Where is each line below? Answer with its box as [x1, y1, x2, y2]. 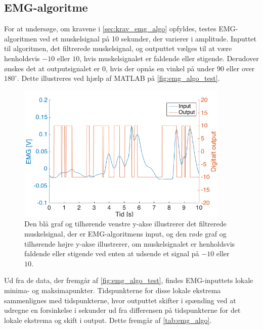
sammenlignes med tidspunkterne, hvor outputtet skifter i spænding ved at [4, 295, 236, 305]
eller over [226, 63, 255, 73]
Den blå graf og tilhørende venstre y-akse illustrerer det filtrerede [24, 218, 227, 229]
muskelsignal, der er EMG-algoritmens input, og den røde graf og [24, 228, 227, 239]
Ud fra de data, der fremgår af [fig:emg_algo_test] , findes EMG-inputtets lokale [4, 275, 253, 286]
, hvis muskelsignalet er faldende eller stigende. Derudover [79, 53, 259, 63]
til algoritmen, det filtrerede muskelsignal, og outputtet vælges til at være [4, 43, 232, 54]
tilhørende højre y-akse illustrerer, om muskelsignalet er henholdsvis [24, 238, 235, 249]
